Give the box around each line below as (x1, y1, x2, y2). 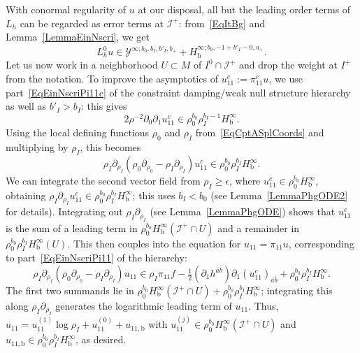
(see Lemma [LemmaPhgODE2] (210, 187, 348, 202)
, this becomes (80, 140, 141, 154)
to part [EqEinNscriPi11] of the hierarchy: (6, 250, 187, 265)
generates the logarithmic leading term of (55, 298, 232, 313)
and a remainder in (217, 220, 300, 235)
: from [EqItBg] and (178, 15, 266, 30)
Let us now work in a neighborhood (6, 57, 158, 72)
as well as (6, 99, 47, 113)
